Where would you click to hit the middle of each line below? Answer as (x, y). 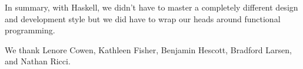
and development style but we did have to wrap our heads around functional (143, 18)
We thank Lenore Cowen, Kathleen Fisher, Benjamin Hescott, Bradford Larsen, (148, 49)
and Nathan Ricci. (38, 61)
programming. (30, 30)
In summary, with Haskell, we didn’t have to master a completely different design (151, 7)
